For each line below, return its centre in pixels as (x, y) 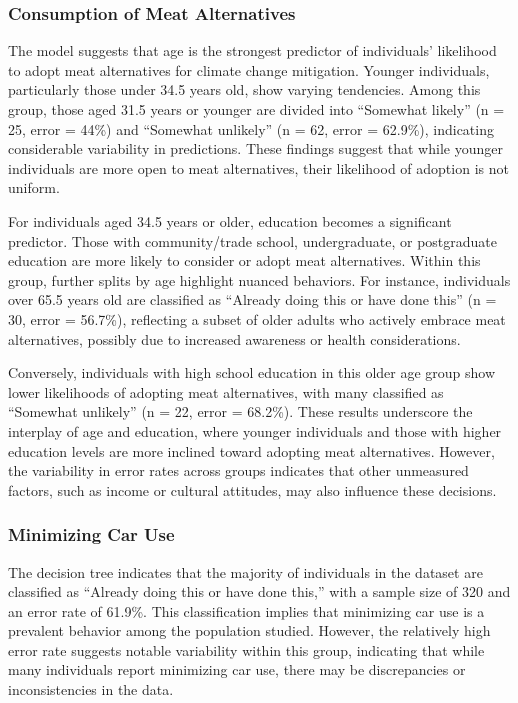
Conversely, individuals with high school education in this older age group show (252, 372)
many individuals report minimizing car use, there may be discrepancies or (237, 669)
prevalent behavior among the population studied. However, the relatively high (249, 630)
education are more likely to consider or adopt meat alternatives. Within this (244, 260)
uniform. (34, 187)
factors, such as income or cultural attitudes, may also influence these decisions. (252, 489)
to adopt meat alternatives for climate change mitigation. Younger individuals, (249, 69)
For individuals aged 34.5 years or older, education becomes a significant (230, 220)
